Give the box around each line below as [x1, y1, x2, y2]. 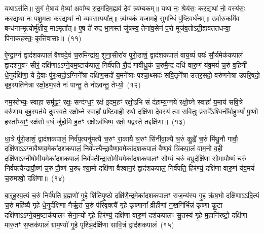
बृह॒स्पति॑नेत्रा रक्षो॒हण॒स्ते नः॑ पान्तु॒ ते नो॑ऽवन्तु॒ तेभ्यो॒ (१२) [5, 79, 141, 90]
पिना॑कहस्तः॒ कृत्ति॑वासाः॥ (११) [5, 32, 82, 43]
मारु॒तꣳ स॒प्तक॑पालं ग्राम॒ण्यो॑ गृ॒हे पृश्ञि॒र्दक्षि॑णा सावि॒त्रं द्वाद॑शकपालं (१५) [5, 219, 174, 230]
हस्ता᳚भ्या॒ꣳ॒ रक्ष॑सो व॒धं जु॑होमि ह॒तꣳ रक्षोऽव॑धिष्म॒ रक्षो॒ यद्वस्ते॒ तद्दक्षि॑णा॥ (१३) [5, 116, 185, 126]
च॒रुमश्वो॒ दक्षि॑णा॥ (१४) [5, 172, 65, 183]
